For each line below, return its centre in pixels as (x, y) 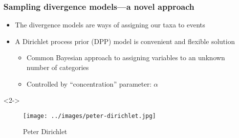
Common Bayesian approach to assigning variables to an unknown (126, 57)
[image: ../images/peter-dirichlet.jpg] (90, 116)
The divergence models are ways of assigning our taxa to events (110, 25)
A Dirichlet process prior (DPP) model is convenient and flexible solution (125, 41)
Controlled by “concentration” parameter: (89, 83)
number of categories (58, 67)
